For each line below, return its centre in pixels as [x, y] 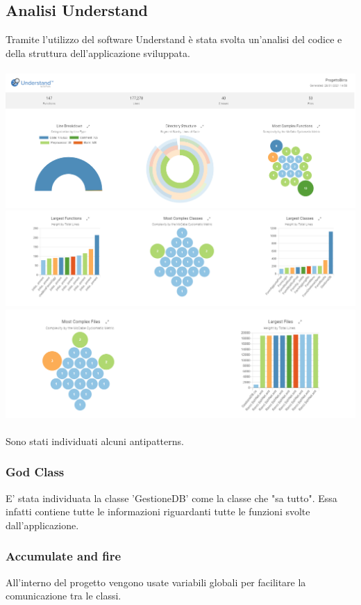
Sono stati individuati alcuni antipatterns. [95, 441]
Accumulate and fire [64, 556]
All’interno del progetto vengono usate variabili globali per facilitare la [156, 582]
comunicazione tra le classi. [64, 596]
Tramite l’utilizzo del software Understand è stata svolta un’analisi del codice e [174, 39]
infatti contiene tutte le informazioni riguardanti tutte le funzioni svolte [158, 511]
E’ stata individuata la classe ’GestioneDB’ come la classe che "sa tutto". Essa [171, 498]
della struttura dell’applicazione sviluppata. [98, 53]
